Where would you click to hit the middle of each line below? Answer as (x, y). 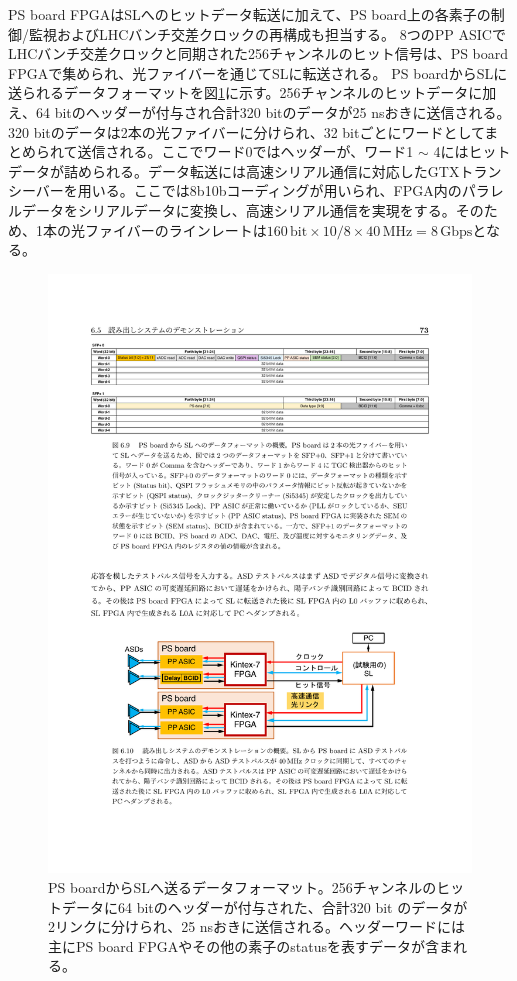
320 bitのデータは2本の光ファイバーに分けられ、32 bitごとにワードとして (246, 131)
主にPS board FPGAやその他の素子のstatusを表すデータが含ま (250, 945)
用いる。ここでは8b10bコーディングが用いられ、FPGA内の (269, 190)
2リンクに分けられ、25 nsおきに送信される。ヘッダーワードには (257, 926)
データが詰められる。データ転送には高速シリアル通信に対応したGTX (234, 170)
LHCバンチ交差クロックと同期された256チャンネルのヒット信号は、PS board (258, 53)
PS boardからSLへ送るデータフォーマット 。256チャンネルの (242, 887)
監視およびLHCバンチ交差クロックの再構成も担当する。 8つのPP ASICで (267, 33)
